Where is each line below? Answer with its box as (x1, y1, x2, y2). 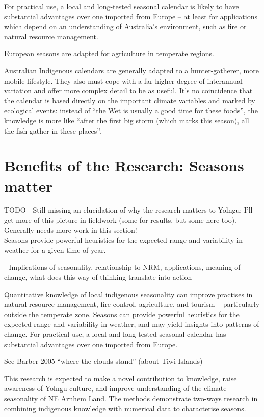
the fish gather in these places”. (4, 125, 101, 136)
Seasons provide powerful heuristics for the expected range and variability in (4, 234, 243, 245)
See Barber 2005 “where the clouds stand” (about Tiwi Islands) (4, 356, 203, 367)
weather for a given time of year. (4, 244, 106, 255)
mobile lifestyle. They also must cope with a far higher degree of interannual (4, 75, 243, 86)
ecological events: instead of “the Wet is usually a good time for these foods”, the (4, 105, 258, 116)
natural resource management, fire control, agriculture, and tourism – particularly (4, 299, 260, 309)
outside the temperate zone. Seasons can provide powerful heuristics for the (4, 308, 240, 319)
